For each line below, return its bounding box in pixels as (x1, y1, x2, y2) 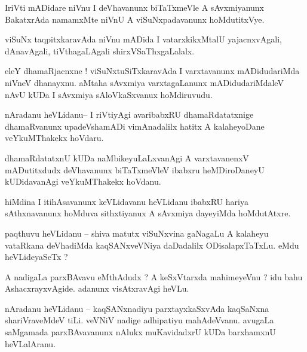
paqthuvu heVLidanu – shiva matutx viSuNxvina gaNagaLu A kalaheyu (5, 226, 269, 239)
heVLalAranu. (5, 337, 56, 350)
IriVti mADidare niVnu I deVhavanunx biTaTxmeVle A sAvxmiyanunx (5, 1, 265, 13)
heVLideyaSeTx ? (5, 250, 68, 263)
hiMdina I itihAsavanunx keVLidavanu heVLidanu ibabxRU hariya (5, 195, 248, 207)
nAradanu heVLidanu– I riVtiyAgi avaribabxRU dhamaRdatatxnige (5, 108, 254, 121)
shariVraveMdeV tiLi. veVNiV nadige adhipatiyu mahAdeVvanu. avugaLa (5, 314, 274, 326)
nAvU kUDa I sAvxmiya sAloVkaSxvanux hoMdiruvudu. (5, 88, 213, 100)
